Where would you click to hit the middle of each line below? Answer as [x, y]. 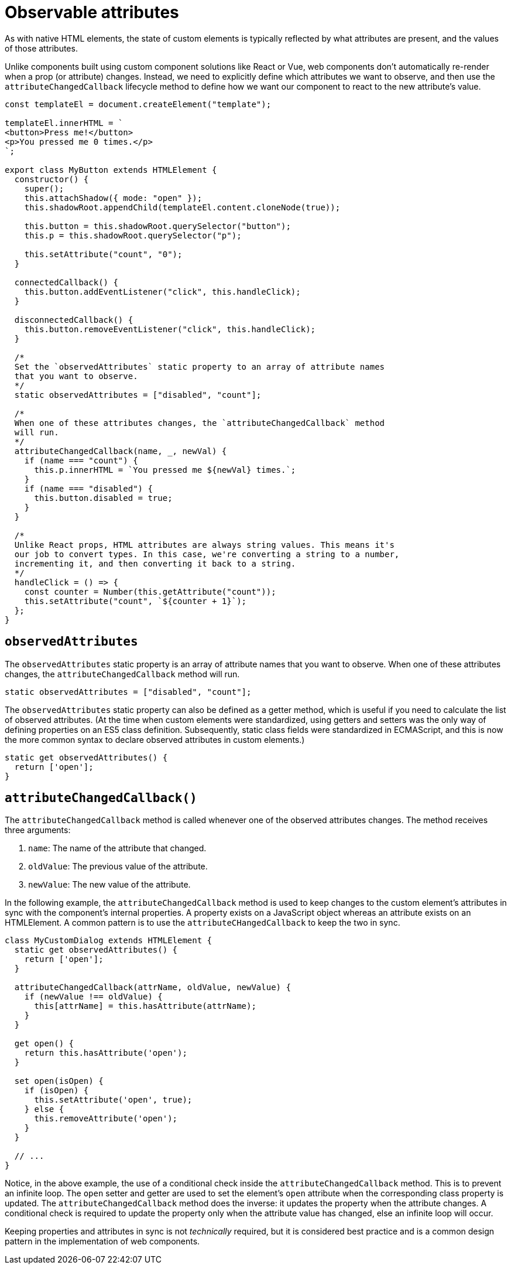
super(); [44, 188]
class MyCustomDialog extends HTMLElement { [109, 941]
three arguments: [38, 830]
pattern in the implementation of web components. [102, 1241]
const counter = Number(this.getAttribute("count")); [150, 591]
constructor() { [52, 179]
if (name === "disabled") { [88, 488]
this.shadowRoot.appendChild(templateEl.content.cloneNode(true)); [182, 207]
